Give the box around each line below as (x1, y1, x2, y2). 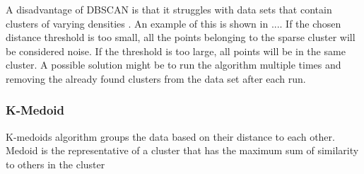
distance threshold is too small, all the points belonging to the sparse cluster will (6, 30, 356, 45)
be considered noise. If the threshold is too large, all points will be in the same (6, 43, 346, 58)
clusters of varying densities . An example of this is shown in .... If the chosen (6, 16, 341, 30)
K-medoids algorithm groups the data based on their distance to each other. (6, 129, 335, 144)
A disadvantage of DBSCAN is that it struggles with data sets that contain (6, 2, 332, 16)
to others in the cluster (6, 156, 105, 171)
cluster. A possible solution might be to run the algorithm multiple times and (6, 57, 341, 72)
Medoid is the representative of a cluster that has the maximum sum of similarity (6, 143, 359, 158)
